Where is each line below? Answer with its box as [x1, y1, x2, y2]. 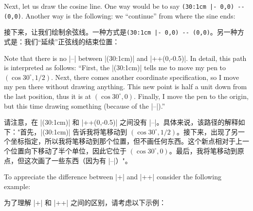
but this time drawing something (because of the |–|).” [4, 100, 165, 111]
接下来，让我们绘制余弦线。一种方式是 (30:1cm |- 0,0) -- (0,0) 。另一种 [4, 27, 237, 37]
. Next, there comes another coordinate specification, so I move [51, 72, 239, 82]
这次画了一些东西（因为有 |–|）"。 [24, 155, 132, 165]
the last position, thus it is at [4, 91, 91, 101]
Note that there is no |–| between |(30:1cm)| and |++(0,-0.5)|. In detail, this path [4, 53, 247, 63]
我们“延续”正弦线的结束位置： [24, 36, 120, 46]
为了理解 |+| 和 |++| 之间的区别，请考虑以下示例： [4, 197, 166, 208]
